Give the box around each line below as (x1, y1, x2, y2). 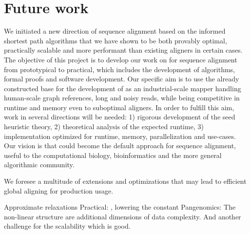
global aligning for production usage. (4, 185, 114, 195)
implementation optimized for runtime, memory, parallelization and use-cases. (4, 131, 236, 141)
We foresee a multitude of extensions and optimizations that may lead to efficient (4, 176, 247, 186)
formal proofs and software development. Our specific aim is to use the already (4, 74, 239, 84)
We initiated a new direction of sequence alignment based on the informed (4, 26, 226, 36)
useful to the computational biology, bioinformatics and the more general (4, 150, 222, 160)
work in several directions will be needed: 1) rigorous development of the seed (4, 112, 235, 122)
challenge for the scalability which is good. (4, 221, 131, 231)
